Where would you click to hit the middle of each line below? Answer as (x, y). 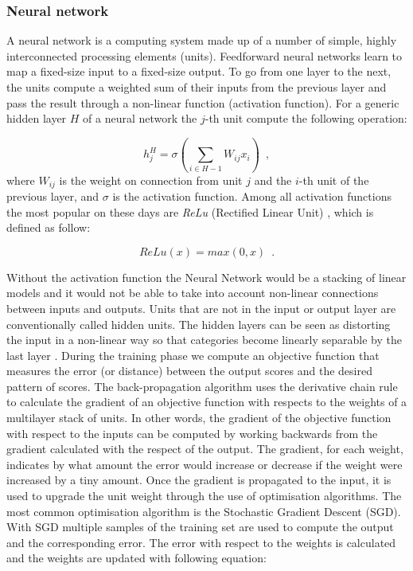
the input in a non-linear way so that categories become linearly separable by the (204, 340)
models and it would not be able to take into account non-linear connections (193, 293)
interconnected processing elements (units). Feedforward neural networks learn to (205, 55)
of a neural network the (140, 118)
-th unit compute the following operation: (306, 118)
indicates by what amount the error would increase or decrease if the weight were (205, 464)
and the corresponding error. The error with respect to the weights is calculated (201, 542)
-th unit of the (334, 180)
